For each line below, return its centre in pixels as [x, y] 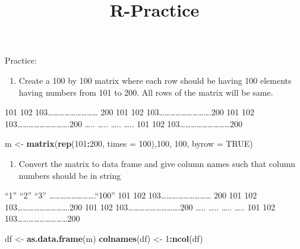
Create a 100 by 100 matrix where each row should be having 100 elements [155, 80]
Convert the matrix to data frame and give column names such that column [157, 163]
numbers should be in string [70, 175]
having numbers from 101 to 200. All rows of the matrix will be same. [146, 92]
